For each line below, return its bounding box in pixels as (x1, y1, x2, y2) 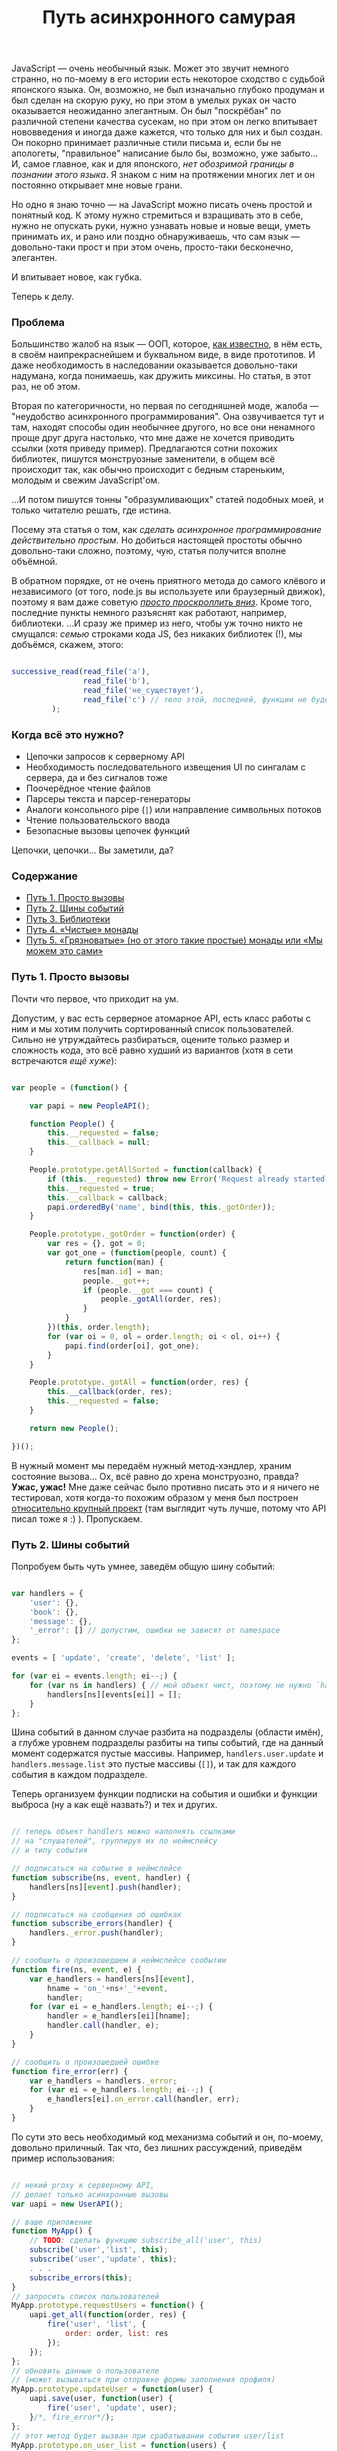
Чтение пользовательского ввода (25, 814, 171, 826)
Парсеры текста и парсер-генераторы (25, 793, 191, 805)
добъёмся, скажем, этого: (11, 639, 124, 651)
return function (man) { (64, 1257, 164, 1267)
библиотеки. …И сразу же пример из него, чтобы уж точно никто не (11, 617, 303, 630)
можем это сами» (25, 945, 104, 957)
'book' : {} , (29, 1607, 79, 1617)
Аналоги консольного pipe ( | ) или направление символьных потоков (25, 804, 322, 816)
